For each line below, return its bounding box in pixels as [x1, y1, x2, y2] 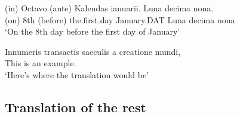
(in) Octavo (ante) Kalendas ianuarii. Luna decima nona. [5, 2, 214, 14]
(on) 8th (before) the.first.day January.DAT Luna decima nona [5, 13, 235, 26]
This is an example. [5, 57, 76, 69]
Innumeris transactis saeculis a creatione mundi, [5, 45, 181, 57]
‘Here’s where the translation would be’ [5, 68, 149, 81]
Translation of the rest [5, 97, 146, 116]
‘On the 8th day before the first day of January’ [5, 25, 180, 38]
